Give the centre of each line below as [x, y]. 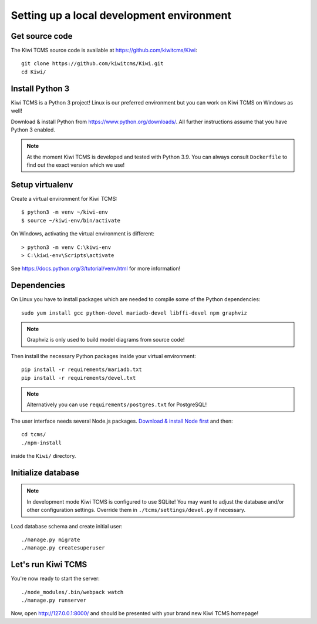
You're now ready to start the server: [55, 579]
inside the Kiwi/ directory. [43, 456]
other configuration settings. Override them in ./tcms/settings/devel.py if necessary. [136, 510]
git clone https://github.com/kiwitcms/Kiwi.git [92, 64]
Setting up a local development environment [121, 15]
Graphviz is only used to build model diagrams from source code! [106, 340]
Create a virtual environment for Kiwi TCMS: [64, 199]
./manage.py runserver [54, 600]
